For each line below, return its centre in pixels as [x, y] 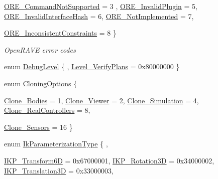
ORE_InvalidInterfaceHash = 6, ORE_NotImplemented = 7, [99, 16]
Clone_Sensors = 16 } [38, 127]
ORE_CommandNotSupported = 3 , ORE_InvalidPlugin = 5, [101, 6]
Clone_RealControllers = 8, [47, 110]
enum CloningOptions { [41, 83]
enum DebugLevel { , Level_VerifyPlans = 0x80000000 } [92, 66]
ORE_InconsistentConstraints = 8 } [60, 33]
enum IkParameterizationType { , [56, 144]
